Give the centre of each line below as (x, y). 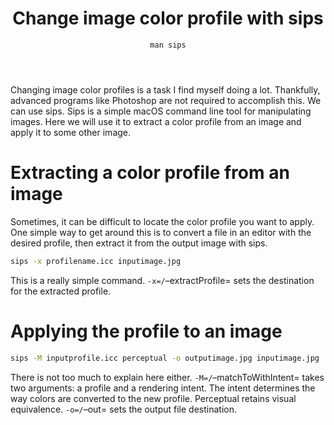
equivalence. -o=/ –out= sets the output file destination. (123, 409)
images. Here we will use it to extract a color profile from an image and (156, 121)
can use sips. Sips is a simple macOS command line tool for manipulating (161, 111)
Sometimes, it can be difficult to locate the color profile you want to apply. (162, 221)
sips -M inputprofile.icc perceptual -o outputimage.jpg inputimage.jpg (165, 358)
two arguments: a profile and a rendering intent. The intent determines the (163, 388)
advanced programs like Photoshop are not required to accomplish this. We (166, 100)
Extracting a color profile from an (150, 173)
